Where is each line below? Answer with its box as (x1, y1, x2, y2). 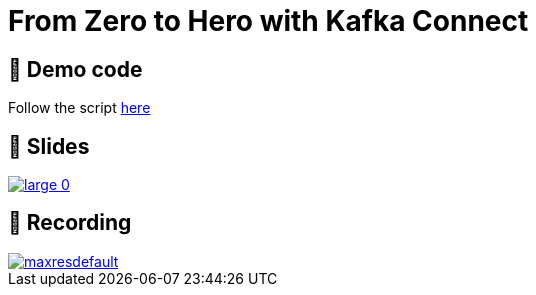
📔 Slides (8, 133, 90, 159)
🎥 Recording (8, 210, 132, 236)
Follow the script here (8, 99, 151, 117)
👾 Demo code (8, 56, 143, 82)
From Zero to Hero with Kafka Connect (8, 4, 529, 38)
